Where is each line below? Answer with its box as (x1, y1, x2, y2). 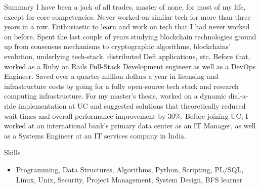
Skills (4, 147, 21, 158)
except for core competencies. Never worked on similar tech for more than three (4, 11, 251, 22)
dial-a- (228, 90, 248, 101)
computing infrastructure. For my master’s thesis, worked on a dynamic (4, 90, 227, 101)
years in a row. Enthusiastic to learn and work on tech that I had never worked (4, 21, 250, 32)
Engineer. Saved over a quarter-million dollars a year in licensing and (4, 71, 219, 81)
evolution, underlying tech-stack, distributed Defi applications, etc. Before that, (4, 51, 250, 61)
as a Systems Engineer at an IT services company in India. (4, 130, 186, 140)
